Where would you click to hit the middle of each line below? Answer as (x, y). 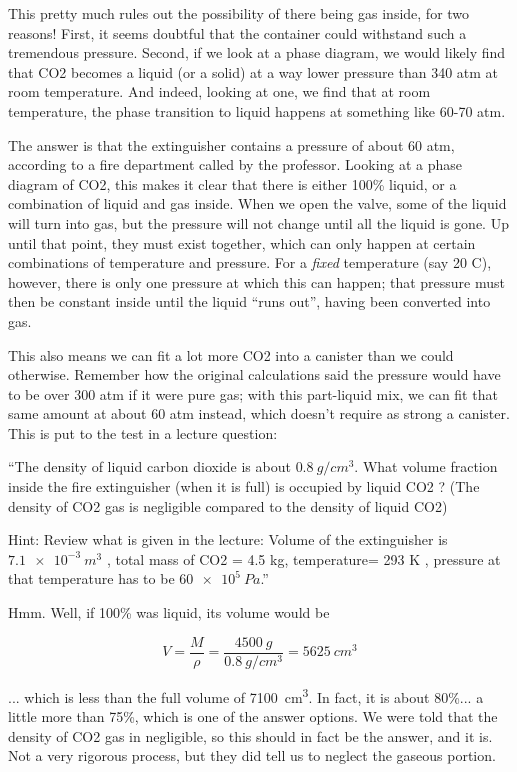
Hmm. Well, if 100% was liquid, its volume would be (169, 612)
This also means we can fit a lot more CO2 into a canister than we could (231, 354)
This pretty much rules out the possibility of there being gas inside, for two (239, 13)
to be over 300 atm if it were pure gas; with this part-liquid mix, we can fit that (253, 393)
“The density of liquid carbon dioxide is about (149, 466)
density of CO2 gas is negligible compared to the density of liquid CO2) (228, 505)
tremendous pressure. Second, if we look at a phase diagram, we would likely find (257, 52)
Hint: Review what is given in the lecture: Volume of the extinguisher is (228, 539)
